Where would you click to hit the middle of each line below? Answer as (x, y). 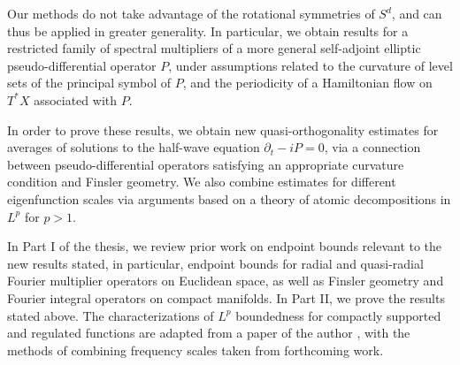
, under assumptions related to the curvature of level (310, 65)
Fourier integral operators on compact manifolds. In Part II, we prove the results (226, 297)
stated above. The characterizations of (111, 315)
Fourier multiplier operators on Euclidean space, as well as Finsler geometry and (226, 281)
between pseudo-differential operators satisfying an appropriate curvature (206, 164)
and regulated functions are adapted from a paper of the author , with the (209, 333)
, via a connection (372, 147)
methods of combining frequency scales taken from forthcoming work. (195, 350)
